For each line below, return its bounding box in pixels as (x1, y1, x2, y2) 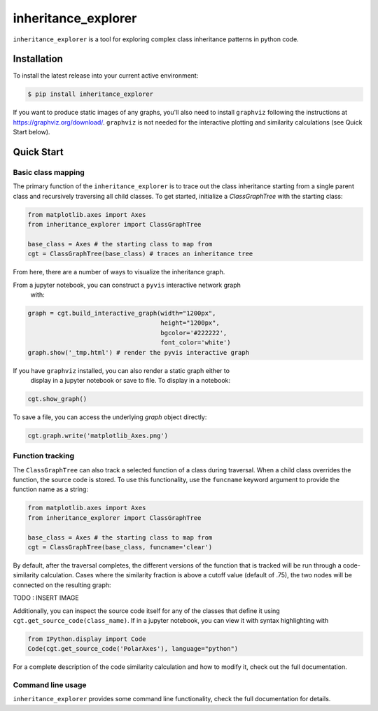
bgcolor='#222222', (160, 329, 227, 337)
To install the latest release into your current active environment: (13, 71, 199, 80)
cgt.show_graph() (27, 395, 87, 402)
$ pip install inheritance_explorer (27, 90, 154, 98)
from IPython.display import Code (27, 635, 146, 643)
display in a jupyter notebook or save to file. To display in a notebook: (30, 376, 231, 384)
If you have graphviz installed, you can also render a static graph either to (13, 366, 230, 374)
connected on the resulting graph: (13, 581, 111, 589)
